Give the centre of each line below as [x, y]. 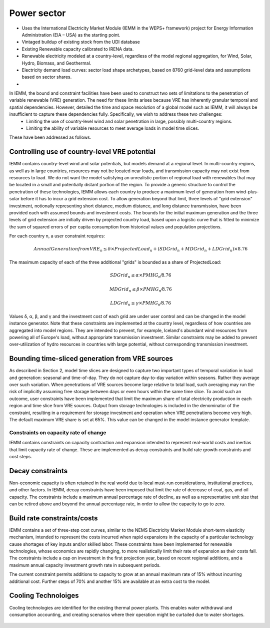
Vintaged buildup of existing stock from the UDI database [81, 42]
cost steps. [21, 456]
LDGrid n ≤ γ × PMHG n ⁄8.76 [141, 304]
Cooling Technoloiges [44, 596]
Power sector [37, 13]
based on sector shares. [47, 77]
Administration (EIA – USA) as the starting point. [71, 35]
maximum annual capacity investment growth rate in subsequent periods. [85, 565]
